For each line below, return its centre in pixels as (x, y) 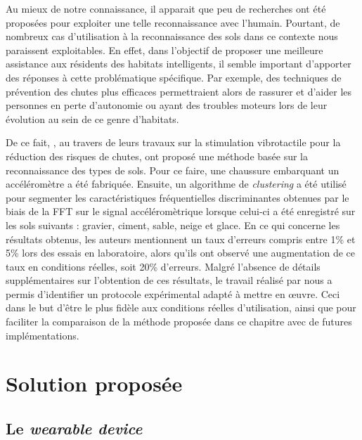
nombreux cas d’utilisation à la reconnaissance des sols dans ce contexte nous (172, 36)
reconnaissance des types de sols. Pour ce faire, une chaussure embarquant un (173, 170)
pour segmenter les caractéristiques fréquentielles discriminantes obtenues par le (177, 197)
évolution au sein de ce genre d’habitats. (92, 118)
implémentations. (43, 335)
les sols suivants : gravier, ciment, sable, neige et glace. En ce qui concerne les (173, 225)
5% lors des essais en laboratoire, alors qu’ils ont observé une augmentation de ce (180, 253)
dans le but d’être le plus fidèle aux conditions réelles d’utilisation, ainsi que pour (181, 308)
